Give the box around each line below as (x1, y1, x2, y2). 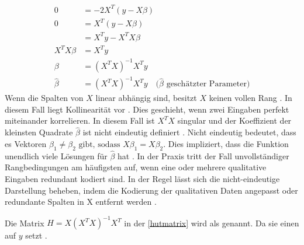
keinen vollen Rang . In (209, 92, 292, 104)
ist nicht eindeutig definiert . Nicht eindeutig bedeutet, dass (82, 126, 296, 138)
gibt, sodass (78, 140, 120, 149)
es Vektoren (5, 137, 47, 149)
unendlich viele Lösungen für (5, 149, 108, 162)
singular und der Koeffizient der (177, 114, 292, 127)
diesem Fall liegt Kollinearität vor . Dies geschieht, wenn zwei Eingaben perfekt (5, 103, 289, 115)
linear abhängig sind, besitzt (95, 92, 197, 104)
